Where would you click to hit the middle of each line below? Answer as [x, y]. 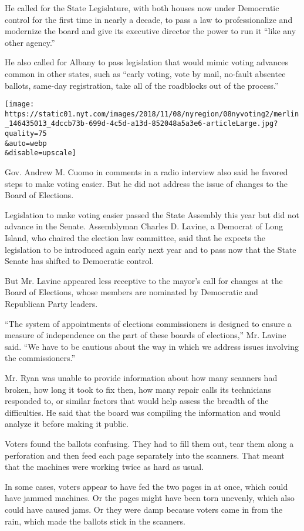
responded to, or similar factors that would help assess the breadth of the [137, 401]
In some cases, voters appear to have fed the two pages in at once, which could [146, 486]
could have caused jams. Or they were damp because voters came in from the [144, 509]
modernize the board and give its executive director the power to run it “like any [151, 31]
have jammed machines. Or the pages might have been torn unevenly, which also [150, 498]
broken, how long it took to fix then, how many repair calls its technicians [138, 389]
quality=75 [26, 134]
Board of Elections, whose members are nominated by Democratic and [131, 292]
